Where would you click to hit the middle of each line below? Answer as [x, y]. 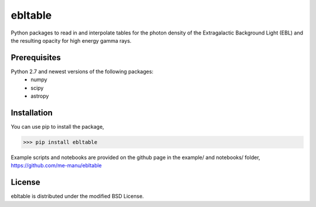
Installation [32, 113]
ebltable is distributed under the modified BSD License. [78, 196]
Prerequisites [36, 58]
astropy [40, 96]
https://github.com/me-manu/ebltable [56, 165]
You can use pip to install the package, [58, 126]
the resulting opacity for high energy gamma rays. [71, 40]
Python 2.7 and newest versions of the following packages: [82, 71]
